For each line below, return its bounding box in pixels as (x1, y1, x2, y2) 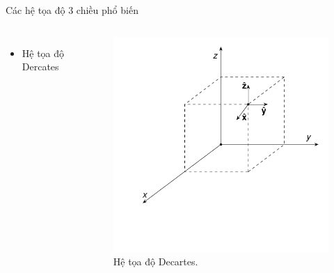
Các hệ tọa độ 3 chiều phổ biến (6, 3, 138, 17)
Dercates (22, 59, 59, 74)
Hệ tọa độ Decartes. (113, 254, 198, 269)
